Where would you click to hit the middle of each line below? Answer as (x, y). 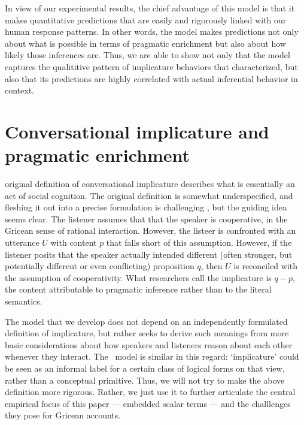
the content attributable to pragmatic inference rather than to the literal (138, 289)
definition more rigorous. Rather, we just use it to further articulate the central (150, 392)
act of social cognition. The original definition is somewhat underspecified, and (149, 195)
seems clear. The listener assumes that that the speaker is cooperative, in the (146, 218)
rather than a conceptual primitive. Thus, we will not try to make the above (145, 380)
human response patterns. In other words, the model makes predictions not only (152, 31)
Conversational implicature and (137, 131)
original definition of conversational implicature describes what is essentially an (150, 184)
